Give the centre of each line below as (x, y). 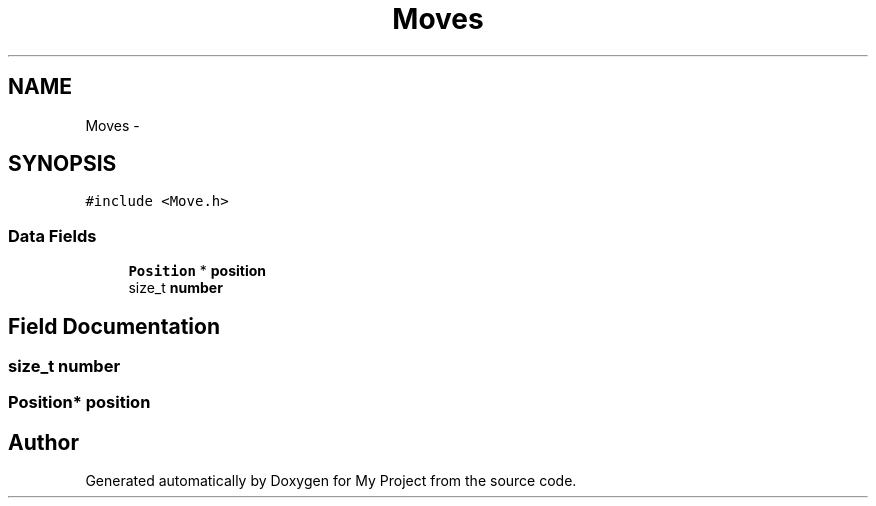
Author (43, 442)
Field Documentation (114, 326)
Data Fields (52, 235)
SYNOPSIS (62, 164)
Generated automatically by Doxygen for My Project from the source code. (331, 481)
